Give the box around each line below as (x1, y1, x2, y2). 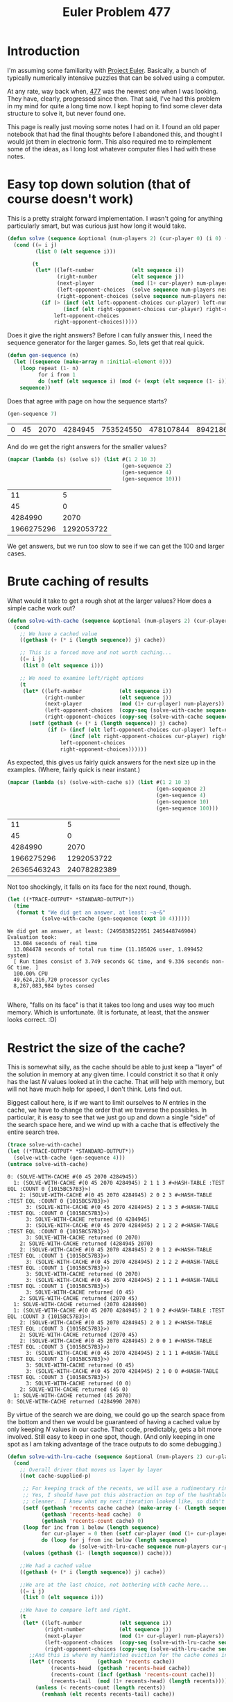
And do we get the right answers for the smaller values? (7, 442, 167, 451)
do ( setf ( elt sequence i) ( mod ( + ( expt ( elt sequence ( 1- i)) (37, 378, 228, 385)
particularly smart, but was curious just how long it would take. (7, 222, 187, 230)
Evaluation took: (7, 934, 58, 941)
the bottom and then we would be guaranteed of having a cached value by (7, 1417, 221, 1426)
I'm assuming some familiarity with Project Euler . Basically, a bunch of (7, 66, 207, 74)
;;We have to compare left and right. (19, 1607, 132, 1614)
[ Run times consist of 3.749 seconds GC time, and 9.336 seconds (13, 958, 209, 965)
